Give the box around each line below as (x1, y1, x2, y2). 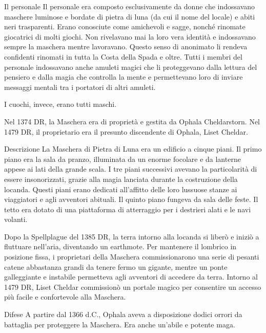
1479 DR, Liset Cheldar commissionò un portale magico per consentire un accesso (4, 281, 261, 292)
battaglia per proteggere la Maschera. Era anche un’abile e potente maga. (4, 319, 235, 329)
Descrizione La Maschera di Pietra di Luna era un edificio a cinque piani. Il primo (4, 143, 262, 154)
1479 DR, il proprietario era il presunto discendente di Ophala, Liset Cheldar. (4, 126, 248, 137)
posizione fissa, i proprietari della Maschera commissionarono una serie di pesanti (4, 251, 259, 262)
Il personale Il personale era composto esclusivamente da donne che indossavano (4, 1, 255, 11)
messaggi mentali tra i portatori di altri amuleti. (4, 81, 156, 92)
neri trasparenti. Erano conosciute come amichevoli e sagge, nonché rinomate (4, 21, 245, 32)
